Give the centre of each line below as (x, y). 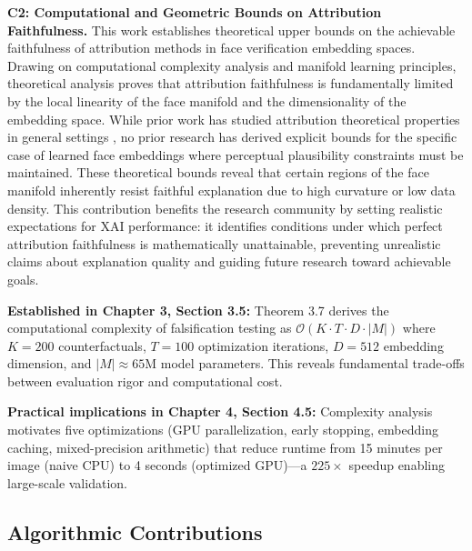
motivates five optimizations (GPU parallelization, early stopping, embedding (223, 430)
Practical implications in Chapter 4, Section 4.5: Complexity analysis (220, 411)
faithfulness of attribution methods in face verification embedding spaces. (211, 48)
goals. (23, 279)
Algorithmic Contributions (135, 531)
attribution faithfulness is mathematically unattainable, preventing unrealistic (224, 243)
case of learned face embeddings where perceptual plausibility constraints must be (236, 154)
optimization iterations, (263, 345)
